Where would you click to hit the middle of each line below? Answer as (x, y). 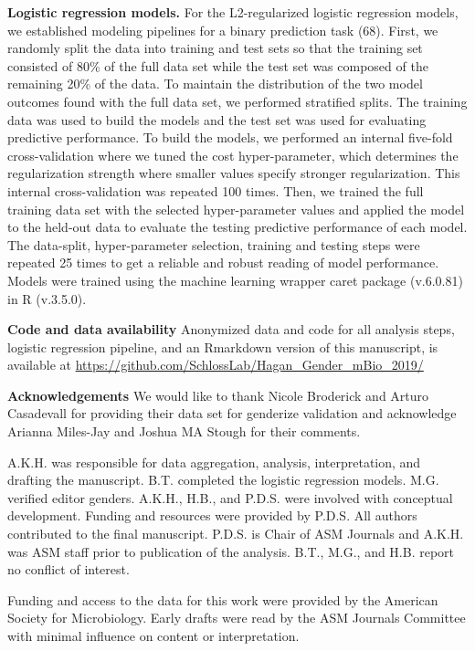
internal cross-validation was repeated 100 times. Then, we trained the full (216, 190)
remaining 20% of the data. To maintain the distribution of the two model (215, 84)
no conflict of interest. (69, 569)
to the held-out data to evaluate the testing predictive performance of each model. (237, 227)
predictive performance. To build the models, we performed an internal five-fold (230, 137)
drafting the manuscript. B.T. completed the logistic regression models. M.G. (223, 480)
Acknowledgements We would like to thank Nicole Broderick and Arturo (218, 395)
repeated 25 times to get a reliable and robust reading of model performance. (223, 262)
